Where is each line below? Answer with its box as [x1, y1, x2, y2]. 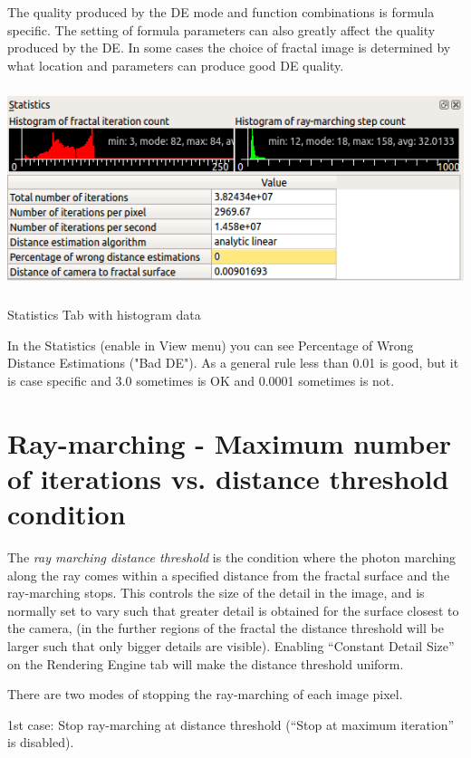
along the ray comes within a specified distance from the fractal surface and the [7, 565, 450, 584]
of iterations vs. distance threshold [7, 459, 449, 496]
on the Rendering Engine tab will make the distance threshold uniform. [7, 654, 404, 673]
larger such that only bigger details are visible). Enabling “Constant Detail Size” [7, 637, 455, 656]
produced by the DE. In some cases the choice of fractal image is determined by [7, 38, 451, 57]
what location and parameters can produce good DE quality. [7, 55, 344, 74]
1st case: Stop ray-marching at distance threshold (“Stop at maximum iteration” [7, 715, 455, 734]
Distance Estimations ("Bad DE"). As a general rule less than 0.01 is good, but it [7, 353, 459, 372]
